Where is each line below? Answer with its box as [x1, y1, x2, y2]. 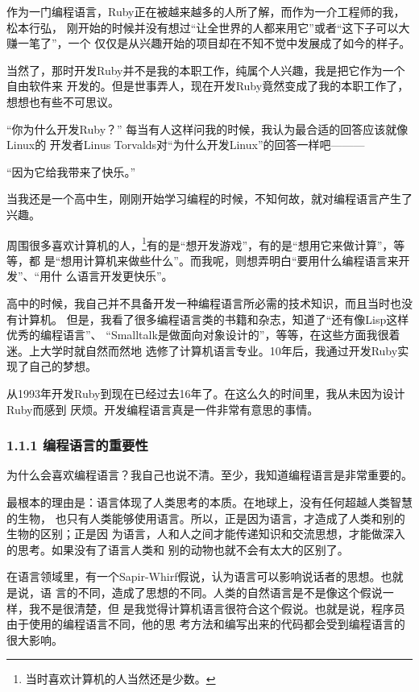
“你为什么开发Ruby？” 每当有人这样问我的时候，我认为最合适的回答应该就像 [6, 120, 409, 137]
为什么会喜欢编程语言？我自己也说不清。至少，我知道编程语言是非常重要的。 [6, 466, 413, 483]
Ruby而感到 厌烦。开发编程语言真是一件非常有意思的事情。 [6, 400, 319, 417]
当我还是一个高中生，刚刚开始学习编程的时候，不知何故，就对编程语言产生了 [6, 190, 413, 207]
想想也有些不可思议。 [6, 93, 119, 110]
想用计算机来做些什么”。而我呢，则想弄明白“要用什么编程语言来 [60, 251, 399, 268]
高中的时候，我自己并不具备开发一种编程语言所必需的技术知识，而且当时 [6, 294, 390, 311]
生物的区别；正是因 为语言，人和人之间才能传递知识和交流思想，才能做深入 [6, 525, 405, 542]
